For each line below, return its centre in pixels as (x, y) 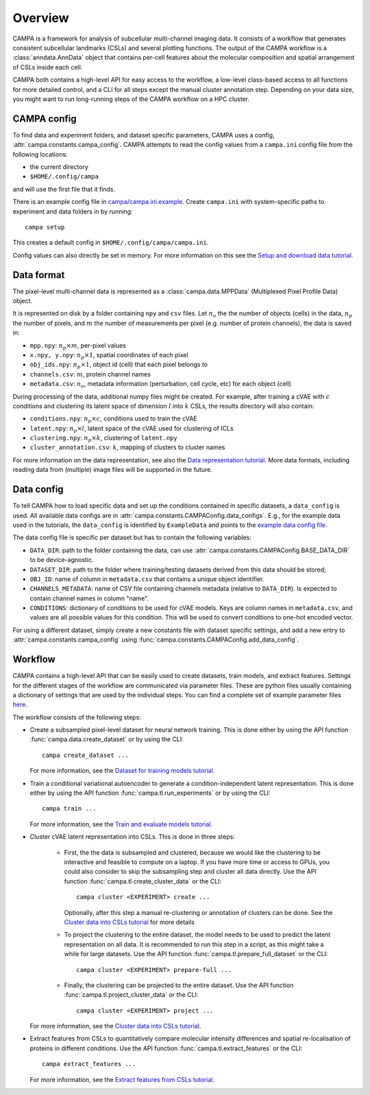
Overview (41, 18)
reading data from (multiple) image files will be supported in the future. (112, 470)
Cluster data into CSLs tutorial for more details (129, 922)
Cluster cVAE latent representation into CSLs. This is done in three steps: (133, 837)
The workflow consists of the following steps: (77, 717)
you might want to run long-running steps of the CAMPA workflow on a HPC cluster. (131, 99)
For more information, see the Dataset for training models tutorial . (122, 771)
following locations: (40, 154)
